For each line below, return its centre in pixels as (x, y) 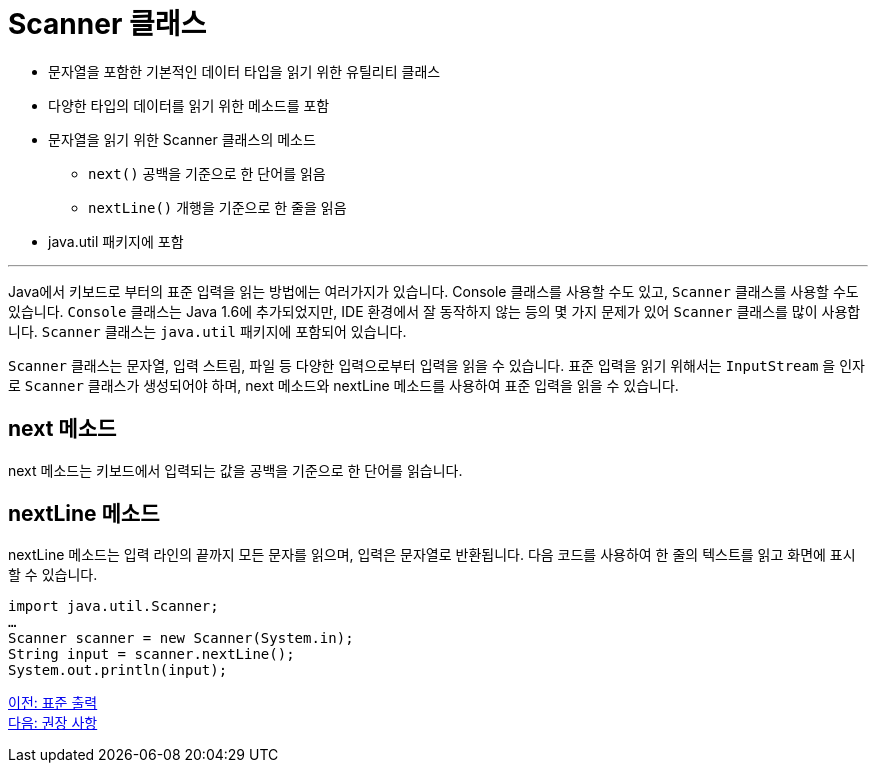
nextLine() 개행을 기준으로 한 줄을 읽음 (217, 207)
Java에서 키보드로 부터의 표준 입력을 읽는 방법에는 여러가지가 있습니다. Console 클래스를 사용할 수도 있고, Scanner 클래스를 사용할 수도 (433, 291)
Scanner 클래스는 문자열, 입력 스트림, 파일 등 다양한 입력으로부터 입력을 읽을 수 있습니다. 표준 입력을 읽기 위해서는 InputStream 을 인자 (436, 365)
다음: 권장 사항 (53, 723)
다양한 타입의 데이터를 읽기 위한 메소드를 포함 (189, 105)
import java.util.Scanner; (113, 606)
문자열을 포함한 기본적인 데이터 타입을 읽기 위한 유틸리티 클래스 (244, 71)
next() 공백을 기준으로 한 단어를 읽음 (207, 173)
